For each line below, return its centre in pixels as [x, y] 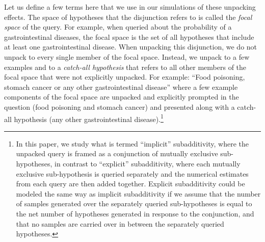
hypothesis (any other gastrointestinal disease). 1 [89, 118]
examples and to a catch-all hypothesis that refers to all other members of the [125, 67]
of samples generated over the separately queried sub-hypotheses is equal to [134, 203]
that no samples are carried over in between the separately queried [120, 223]
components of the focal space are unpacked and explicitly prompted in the [122, 97]
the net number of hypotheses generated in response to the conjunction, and [135, 213]
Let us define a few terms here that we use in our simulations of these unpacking [130, 7]
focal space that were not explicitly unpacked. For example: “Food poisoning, [125, 77]
